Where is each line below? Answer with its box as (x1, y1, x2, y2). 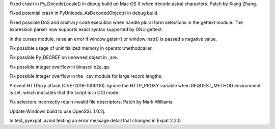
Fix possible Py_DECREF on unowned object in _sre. (9, 54, 118, 60)
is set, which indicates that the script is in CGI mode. (9, 89, 120, 95)
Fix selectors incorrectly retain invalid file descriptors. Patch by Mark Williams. (9, 99, 174, 105)
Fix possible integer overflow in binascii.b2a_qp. (9, 63, 111, 70)
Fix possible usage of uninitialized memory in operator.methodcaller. (9, 45, 153, 51)
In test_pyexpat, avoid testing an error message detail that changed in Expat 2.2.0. (9, 117, 182, 124)
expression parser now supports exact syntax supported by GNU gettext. (9, 26, 163, 33)
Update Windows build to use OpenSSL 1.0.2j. (9, 108, 105, 114)
